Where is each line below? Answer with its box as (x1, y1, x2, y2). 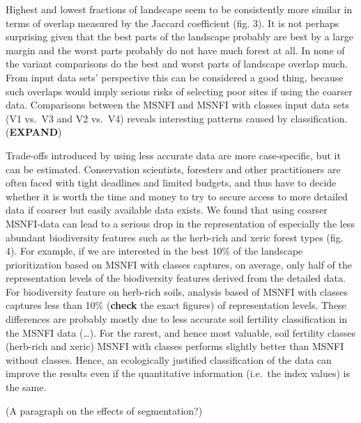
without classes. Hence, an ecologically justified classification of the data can (6, 352, 332, 367)
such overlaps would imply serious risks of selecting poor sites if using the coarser (6, 83, 353, 98)
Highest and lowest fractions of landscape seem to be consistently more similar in (6, 2, 353, 16)
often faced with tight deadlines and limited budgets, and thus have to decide (6, 175, 337, 190)
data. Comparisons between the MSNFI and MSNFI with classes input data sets (6, 97, 349, 112)
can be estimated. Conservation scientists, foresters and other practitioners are (6, 161, 341, 176)
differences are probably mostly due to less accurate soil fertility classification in (6, 312, 347, 326)
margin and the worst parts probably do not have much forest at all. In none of (6, 42, 345, 57)
